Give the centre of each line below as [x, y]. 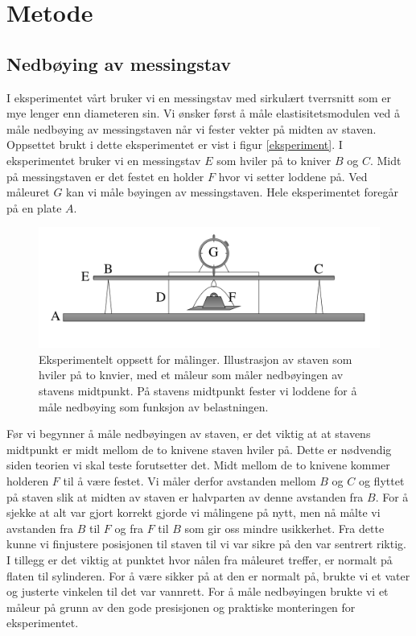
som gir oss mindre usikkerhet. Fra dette [284, 528]
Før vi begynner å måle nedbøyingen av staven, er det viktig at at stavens [189, 434]
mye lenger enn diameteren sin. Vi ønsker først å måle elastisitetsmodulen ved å [204, 113]
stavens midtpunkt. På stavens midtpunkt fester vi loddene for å [198, 390]
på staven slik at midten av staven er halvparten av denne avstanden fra [185, 496]
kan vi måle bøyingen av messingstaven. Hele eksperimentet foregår [233, 192]
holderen [28, 480]
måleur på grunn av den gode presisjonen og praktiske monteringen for [181, 607]
